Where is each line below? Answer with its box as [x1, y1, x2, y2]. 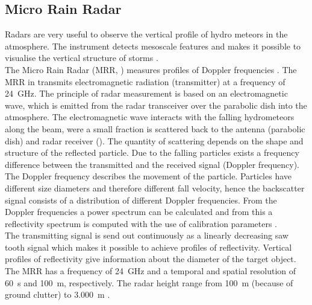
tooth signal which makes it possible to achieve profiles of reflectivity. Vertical [5, 240, 292, 253]
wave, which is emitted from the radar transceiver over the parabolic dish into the [5, 98, 307, 111]
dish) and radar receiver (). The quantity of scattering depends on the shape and [5, 134, 304, 147]
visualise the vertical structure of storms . [5, 51, 158, 64]
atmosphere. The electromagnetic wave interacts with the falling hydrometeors [5, 111, 295, 123]
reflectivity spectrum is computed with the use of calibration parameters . [5, 217, 278, 230]
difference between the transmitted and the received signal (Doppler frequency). [5, 158, 299, 170]
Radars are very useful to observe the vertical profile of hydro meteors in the [5, 28, 288, 40]
